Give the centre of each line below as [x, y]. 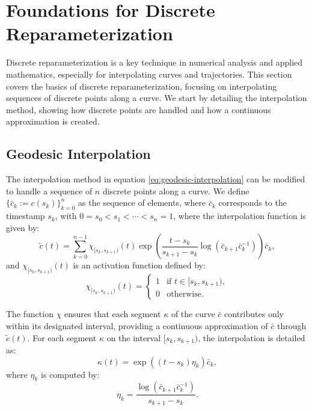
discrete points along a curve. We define [176, 190]
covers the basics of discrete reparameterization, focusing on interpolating [142, 86]
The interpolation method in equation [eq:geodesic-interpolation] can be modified [156, 179]
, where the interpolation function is [240, 216]
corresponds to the [252, 202]
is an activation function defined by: [139, 265]
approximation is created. [53, 121]
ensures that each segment [113, 314]
